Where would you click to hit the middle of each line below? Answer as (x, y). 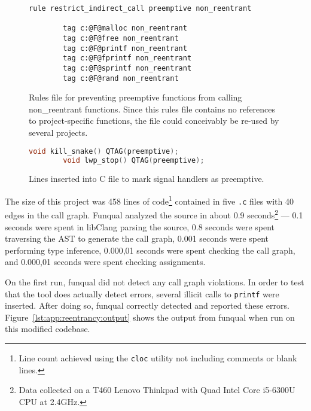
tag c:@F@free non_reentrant (121, 38)
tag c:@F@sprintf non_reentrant (127, 68)
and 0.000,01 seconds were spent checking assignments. (105, 262)
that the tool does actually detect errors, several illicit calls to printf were (142, 293)
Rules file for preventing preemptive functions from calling (135, 97)
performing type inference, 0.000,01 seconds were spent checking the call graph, (150, 250)
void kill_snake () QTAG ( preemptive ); (104, 151)
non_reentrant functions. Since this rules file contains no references (152, 109)
